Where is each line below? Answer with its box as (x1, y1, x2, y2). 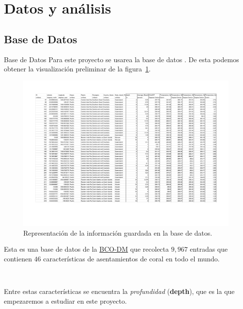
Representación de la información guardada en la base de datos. (23, 227, 213, 238)
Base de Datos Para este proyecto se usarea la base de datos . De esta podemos (4, 54, 239, 64)
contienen (4, 253, 32, 263)
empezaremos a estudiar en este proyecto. (4, 295, 127, 306)
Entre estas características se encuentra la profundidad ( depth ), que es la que (4, 286, 235, 296)
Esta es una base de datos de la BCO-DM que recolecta (4, 244, 169, 254)
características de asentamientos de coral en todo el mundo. (43, 253, 220, 263)
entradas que (190, 244, 228, 254)
